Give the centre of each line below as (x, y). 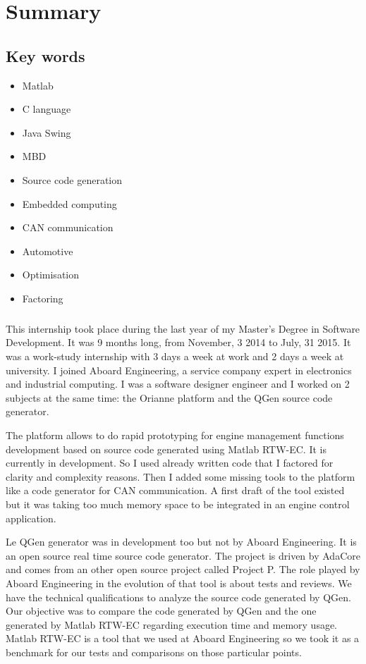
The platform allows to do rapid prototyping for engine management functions (175, 435)
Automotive (48, 251)
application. (31, 518)
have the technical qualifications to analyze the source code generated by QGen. (178, 597)
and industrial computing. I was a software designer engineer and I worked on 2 (178, 384)
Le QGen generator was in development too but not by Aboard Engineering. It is (181, 542)
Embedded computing (69, 203)
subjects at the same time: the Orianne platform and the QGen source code (169, 397)
